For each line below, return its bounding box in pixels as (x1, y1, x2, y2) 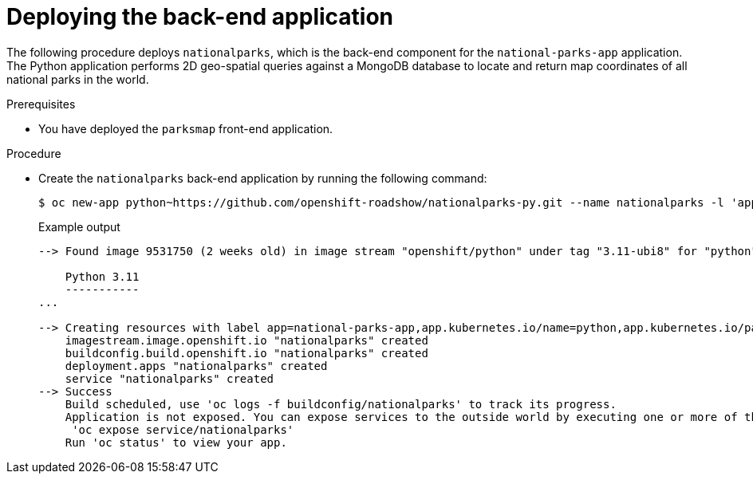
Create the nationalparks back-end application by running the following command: (38, 171, 487, 185)
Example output (38, 219, 120, 234)
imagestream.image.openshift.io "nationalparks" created (65, 333, 428, 347)
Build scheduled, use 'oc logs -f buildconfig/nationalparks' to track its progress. (65, 397, 617, 411)
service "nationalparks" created (65, 372, 274, 385)
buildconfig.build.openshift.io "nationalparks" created (65, 346, 428, 360)
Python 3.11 (65, 270, 140, 283)
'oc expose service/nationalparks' (72, 423, 294, 436)
